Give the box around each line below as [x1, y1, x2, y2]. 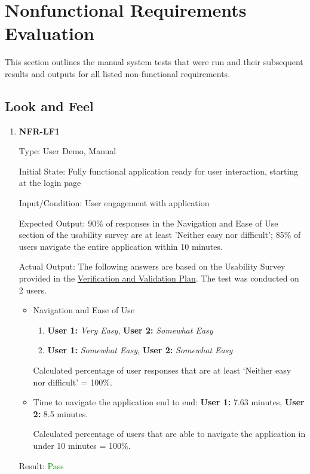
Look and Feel [5, 96, 94, 115]
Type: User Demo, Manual [19, 145, 116, 157]
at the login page [19, 176, 81, 189]
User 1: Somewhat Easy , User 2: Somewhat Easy [47, 344, 233, 356]
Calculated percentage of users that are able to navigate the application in [33, 427, 306, 440]
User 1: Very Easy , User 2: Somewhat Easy [47, 323, 213, 336]
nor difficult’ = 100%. [33, 375, 112, 388]
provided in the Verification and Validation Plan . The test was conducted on [19, 272, 299, 285]
